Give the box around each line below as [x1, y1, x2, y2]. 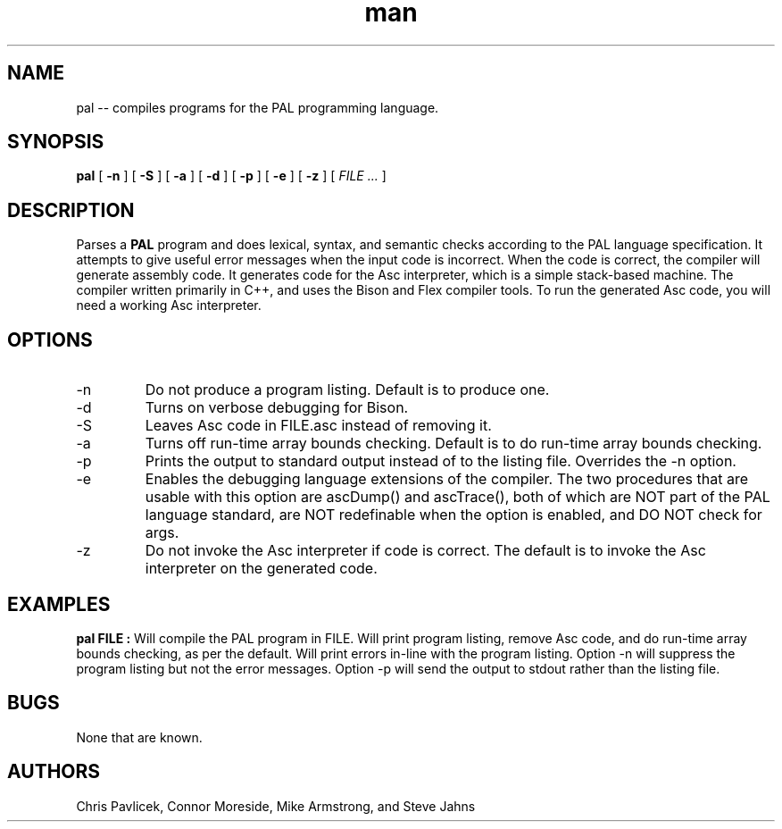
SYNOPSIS [7, 130, 104, 154]
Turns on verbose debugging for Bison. [145, 398, 409, 417]
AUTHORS [7, 760, 101, 783]
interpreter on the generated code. [145, 559, 378, 578]
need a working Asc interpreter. [76, 297, 262, 314]
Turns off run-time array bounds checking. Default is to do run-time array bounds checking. [145, 434, 762, 453]
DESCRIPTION [7, 198, 135, 222]
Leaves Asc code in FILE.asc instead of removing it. [145, 416, 492, 435]
